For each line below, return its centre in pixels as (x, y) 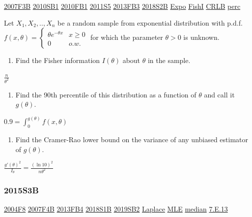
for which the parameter (126, 37)
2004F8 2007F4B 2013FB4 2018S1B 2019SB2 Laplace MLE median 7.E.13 (116, 208)
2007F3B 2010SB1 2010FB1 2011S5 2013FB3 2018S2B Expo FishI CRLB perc (122, 6)
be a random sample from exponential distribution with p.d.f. (150, 22)
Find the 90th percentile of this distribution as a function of (106, 94)
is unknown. (201, 37)
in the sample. (169, 60)
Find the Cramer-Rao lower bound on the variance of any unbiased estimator (132, 139)
